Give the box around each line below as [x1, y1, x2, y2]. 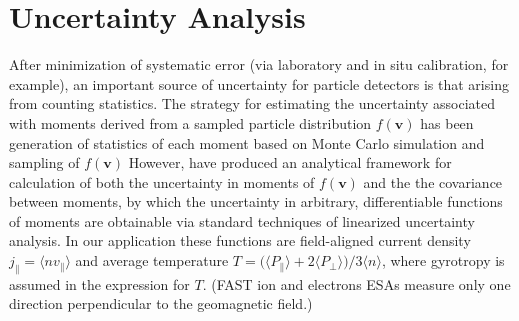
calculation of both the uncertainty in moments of [9, 171, 315, 192]
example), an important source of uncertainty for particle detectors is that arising [9, 73, 509, 94]
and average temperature [75, 250, 229, 271]
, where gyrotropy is [381, 250, 505, 271]
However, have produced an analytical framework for [128, 152, 452, 173]
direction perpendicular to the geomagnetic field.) [9, 293, 313, 314]
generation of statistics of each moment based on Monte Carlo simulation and [9, 132, 485, 153]
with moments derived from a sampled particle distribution [9, 112, 372, 133]
